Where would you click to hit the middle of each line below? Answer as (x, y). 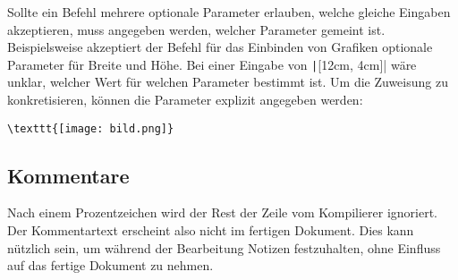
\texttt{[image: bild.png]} (91, 128)
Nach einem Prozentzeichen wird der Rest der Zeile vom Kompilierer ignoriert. (223, 212)
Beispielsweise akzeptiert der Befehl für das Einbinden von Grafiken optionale (220, 47)
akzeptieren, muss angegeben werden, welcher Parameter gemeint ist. (196, 29)
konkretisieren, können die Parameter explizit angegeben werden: (185, 100)
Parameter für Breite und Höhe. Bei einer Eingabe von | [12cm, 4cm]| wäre (212, 64)
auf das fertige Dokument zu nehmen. (110, 265)
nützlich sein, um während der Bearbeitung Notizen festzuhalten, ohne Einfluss (224, 247)
